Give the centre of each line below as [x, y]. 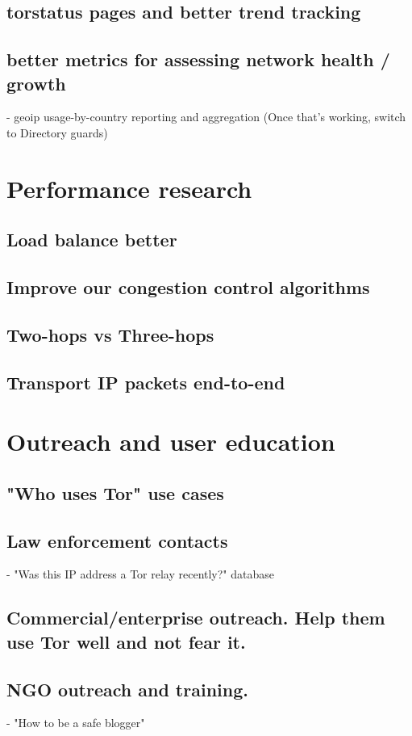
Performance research [129, 188]
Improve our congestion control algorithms [188, 287]
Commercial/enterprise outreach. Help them [196, 618]
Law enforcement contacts [117, 540]
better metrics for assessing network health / [198, 59]
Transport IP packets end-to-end [146, 382]
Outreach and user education [171, 442]
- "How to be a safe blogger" [76, 723]
